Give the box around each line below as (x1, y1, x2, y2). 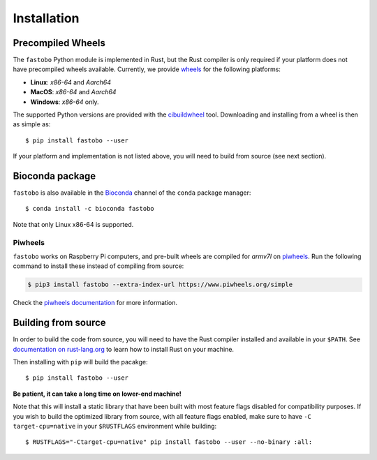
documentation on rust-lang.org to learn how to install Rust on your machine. (13, 345, 234, 353)
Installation (13, 10, 80, 26)
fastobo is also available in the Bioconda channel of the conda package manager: (13, 188, 251, 197)
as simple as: (13, 120, 51, 128)
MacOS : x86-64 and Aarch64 (30, 88, 117, 96)
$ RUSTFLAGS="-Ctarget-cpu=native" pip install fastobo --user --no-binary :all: (25, 438, 313, 446)
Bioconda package (13, 170, 96, 181)
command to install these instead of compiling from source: (13, 262, 184, 270)
